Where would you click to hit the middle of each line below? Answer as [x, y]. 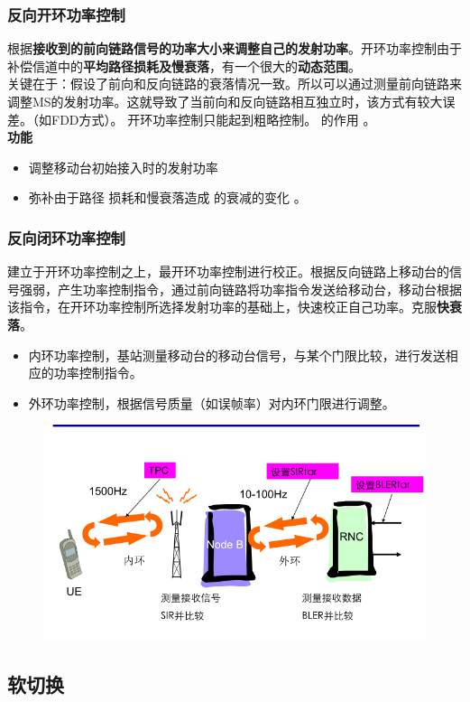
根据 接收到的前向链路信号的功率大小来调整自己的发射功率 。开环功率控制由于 [235, 48]
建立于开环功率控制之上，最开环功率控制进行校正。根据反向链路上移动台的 [228, 271]
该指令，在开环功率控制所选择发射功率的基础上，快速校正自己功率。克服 [222, 307]
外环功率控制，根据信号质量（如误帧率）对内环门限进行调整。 [212, 402]
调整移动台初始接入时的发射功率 [123, 167]
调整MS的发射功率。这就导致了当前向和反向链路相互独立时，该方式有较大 [225, 101]
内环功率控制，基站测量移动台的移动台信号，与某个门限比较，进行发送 [237, 355]
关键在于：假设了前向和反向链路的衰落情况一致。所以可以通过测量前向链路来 [235, 84]
